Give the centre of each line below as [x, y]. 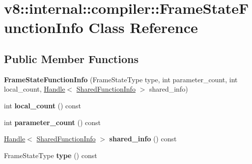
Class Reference [143, 27]
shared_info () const [143, 139]
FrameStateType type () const [51, 155]
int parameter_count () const [52, 122]
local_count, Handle [35, 89]
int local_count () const [43, 105]
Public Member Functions [71, 58]
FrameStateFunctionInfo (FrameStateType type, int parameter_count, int [121, 79]
